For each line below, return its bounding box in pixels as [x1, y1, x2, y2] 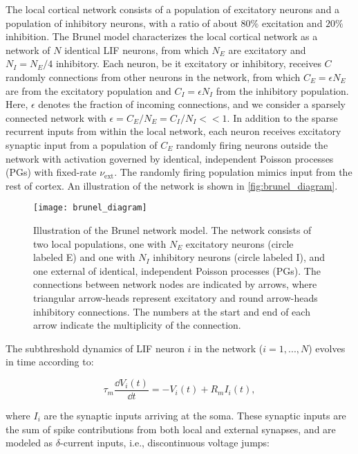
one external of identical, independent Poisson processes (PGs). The [33, 263, 321, 278]
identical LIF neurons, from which [64, 42, 209, 57]
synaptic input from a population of [6, 137, 158, 152]
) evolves [308, 340, 346, 355]
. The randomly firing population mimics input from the [114, 165, 352, 179]
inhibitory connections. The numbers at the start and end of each [33, 304, 310, 318]
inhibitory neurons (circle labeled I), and [153, 250, 326, 264]
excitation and [261, 15, 323, 30]
